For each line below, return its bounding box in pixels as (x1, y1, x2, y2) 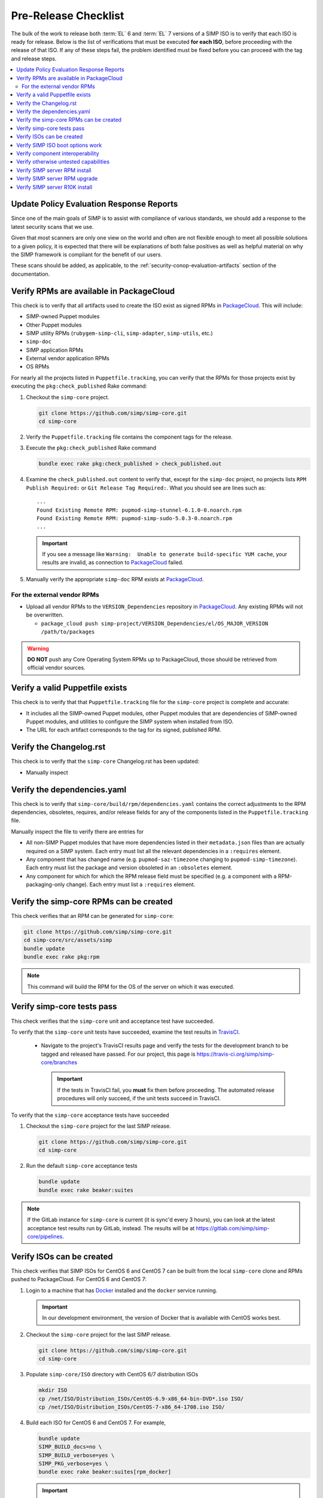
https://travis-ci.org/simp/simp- (196, 1050, 275, 1058)
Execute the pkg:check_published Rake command (26, 444, 157, 452)
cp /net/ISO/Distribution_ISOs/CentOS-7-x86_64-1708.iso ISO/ (38, 1403, 225, 1411)
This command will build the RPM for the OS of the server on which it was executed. (27, 983, 234, 990)
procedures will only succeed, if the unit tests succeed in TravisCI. (57, 1095, 221, 1102)
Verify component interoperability (16, 150, 99, 157)
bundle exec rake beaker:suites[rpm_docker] (38, 1469, 172, 1475)
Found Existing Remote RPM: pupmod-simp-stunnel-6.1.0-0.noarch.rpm (36, 506, 242, 514)
